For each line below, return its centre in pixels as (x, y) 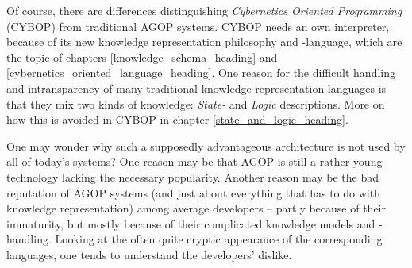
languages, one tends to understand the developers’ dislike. (149, 254)
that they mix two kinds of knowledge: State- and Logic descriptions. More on (196, 103)
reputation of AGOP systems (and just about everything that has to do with (193, 192)
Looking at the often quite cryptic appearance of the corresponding (219, 239)
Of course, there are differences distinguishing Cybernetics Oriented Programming (204, 10)
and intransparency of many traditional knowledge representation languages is (196, 88)
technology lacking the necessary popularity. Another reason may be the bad (193, 176)
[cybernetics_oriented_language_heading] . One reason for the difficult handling (201, 73)
